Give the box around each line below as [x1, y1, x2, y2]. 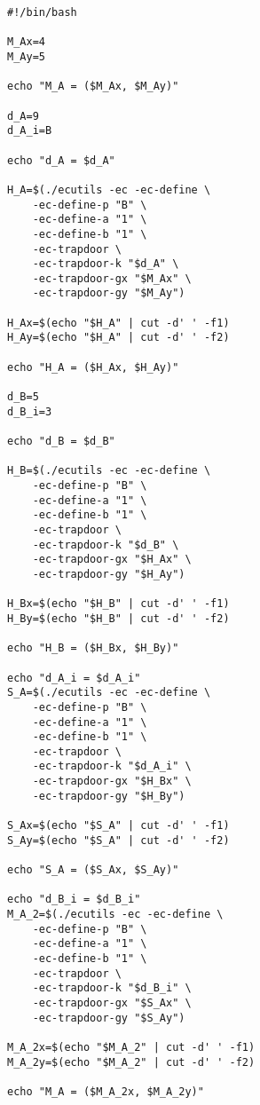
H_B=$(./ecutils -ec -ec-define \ [7, 464, 211, 478]
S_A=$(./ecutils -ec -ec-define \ [7, 686, 211, 699]
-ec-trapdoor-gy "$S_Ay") [32, 1011, 185, 1024]
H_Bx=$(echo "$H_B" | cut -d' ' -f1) [7, 597, 230, 611]
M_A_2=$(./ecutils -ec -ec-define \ [7, 908, 224, 921]
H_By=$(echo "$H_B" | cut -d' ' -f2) [7, 612, 230, 625]
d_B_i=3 [7, 405, 52, 418]
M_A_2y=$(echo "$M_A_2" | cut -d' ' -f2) [7, 1055, 256, 1069]
